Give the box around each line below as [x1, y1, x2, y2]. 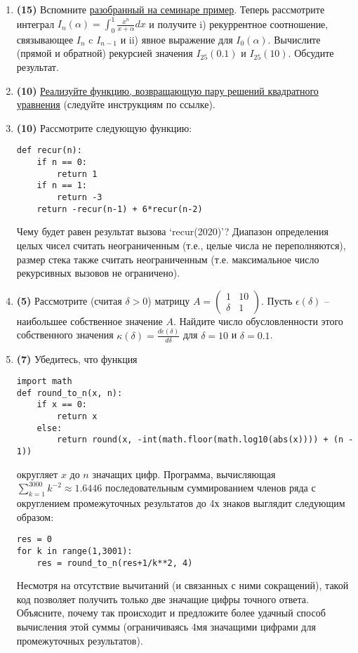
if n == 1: [37, 180, 88, 191]
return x [57, 411, 98, 422]
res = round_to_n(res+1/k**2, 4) [37, 558, 193, 568]
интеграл [16, 16, 55, 31]
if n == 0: [37, 157, 88, 168]
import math [16, 376, 72, 387]
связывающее [16, 32, 74, 46]
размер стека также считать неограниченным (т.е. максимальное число [16, 251, 319, 266]
